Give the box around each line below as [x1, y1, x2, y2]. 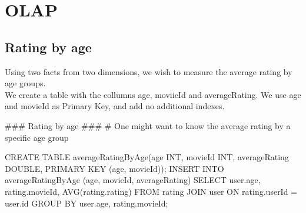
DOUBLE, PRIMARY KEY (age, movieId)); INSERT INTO [5, 162, 224, 174]
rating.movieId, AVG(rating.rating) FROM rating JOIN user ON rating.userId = [5, 185, 298, 197]
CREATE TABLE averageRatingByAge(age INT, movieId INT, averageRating [5, 151, 289, 163]
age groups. [5, 77, 46, 89]
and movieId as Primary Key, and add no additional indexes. [5, 100, 225, 112]
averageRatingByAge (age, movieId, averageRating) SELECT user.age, [5, 174, 261, 186]
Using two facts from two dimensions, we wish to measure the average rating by [5, 65, 292, 77]
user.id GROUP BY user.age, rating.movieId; [5, 197, 168, 209]
